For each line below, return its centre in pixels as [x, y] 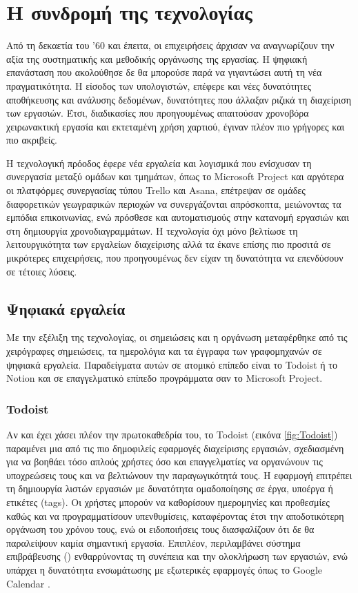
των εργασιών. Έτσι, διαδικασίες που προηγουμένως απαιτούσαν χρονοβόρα [158, 113]
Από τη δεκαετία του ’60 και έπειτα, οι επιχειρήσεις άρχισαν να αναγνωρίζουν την [170, 45]
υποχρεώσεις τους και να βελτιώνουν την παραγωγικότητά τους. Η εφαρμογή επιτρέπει [179, 475]
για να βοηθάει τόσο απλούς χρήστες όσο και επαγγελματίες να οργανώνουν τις [165, 461]
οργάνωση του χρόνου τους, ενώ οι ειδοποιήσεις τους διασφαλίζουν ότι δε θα [160, 529]
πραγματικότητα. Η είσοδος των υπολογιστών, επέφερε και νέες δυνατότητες [159, 85]
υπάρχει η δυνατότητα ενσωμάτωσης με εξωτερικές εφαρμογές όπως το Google [165, 569]
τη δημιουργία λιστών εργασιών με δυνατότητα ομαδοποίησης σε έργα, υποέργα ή [170, 488]
